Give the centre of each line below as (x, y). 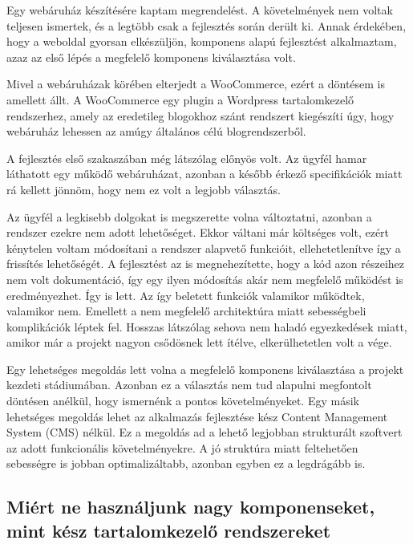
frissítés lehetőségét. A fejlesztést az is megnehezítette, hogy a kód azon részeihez (206, 264)
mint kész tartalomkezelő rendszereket (169, 530)
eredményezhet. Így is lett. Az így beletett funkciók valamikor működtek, (186, 295)
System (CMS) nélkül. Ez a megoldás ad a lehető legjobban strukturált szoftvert (204, 432)
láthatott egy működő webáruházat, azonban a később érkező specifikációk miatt (204, 174)
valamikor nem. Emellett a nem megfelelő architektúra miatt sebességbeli (186, 311)
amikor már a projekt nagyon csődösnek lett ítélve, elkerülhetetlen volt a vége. (199, 342)
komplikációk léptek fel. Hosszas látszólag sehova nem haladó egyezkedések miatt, (207, 326)
